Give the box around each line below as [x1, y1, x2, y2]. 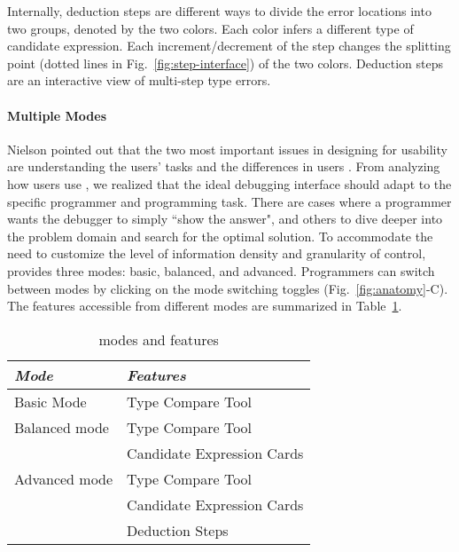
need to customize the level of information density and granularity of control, [7, 244, 426, 263]
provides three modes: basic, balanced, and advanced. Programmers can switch [7, 261, 435, 280]
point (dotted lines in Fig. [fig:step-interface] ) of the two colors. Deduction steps [7, 53, 444, 72]
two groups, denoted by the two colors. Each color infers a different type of [7, 19, 414, 37]
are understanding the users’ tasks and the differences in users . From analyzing [7, 157, 440, 176]
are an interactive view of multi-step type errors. [7, 71, 271, 90]
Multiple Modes [7, 106, 107, 124]
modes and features [98, 328, 219, 350]
